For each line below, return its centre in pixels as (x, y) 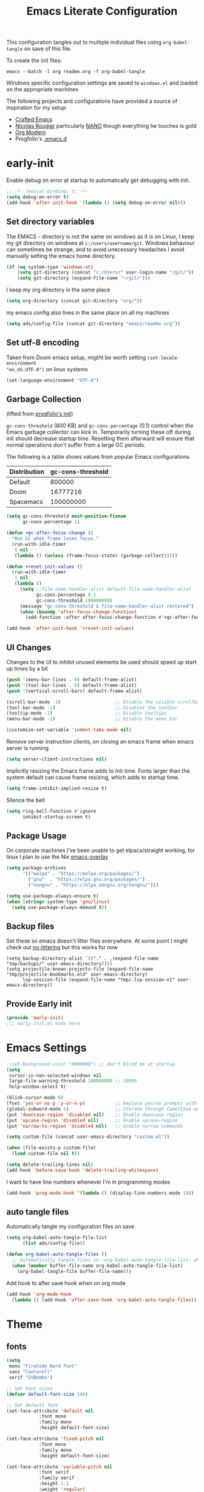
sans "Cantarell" (31, 1372)
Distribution (27, 472)
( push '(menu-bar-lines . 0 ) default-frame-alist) (72, 680)
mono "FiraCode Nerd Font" (43, 1366)
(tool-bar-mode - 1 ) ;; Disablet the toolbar (92, 708)
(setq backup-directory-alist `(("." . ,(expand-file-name (83, 959)
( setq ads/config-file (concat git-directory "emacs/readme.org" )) (93, 324)
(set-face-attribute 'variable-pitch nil (59, 1467)
